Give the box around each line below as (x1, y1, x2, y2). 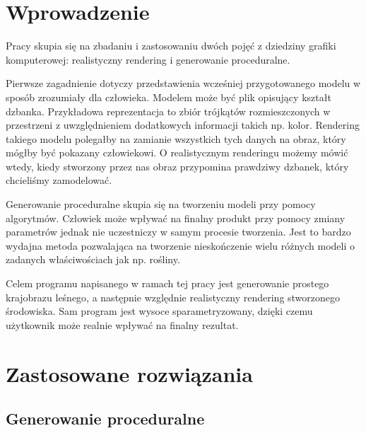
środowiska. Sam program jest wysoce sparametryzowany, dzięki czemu (6, 304, 313, 318)
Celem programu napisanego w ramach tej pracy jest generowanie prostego (6, 276, 329, 291)
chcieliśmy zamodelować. (6, 173, 112, 187)
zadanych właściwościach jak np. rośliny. (6, 252, 180, 267)
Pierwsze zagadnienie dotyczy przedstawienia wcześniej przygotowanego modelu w (6, 76, 361, 91)
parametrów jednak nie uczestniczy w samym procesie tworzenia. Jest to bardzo (6, 224, 351, 239)
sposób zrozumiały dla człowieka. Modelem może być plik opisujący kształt (6, 89, 331, 104)
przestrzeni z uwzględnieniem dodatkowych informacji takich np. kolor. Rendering (6, 117, 360, 132)
